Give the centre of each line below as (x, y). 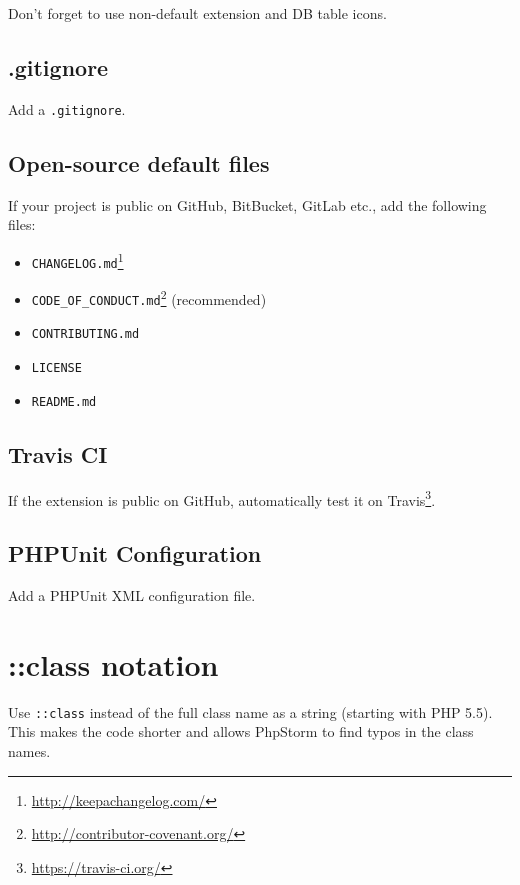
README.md (64, 401)
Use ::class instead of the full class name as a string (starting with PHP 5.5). (250, 711)
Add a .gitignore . (67, 108)
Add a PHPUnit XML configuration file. (132, 595)
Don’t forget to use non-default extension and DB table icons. (197, 13)
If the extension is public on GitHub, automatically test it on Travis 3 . (222, 498)
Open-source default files (139, 162)
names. (29, 751)
